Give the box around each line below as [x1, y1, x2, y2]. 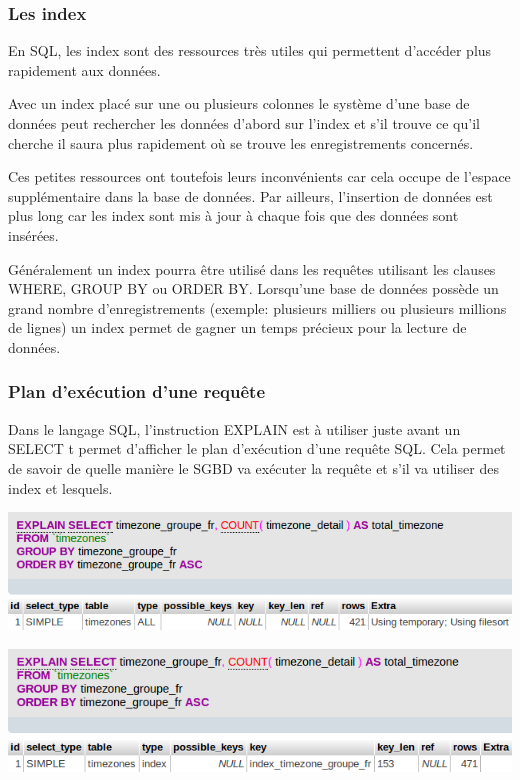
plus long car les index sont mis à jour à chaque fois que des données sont [8, 205, 459, 226]
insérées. [8, 224, 59, 245]
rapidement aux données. [8, 59, 161, 80]
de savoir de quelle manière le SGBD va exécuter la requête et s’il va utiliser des [8, 457, 499, 478]
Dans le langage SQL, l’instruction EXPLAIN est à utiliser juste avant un [8, 418, 461, 439]
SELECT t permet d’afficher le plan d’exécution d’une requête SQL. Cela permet [8, 438, 506, 459]
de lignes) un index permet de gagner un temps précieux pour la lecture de [8, 317, 467, 338]
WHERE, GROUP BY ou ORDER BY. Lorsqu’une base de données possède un [8, 278, 499, 299]
